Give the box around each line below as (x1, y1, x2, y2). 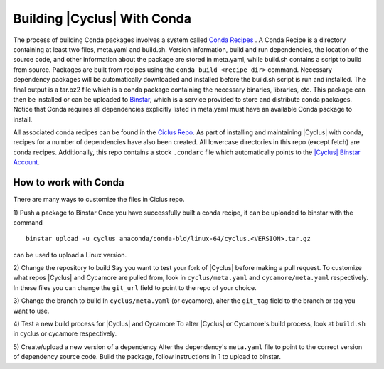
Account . (13, 158, 41, 166)
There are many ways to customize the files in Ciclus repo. (13, 196, 185, 204)
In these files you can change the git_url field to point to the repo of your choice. (13, 283, 257, 292)
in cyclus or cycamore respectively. (13, 329, 117, 338)
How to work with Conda (13, 176, 124, 188)
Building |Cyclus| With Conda (13, 11, 192, 26)
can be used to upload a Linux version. (13, 250, 127, 259)
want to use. (13, 306, 50, 315)
